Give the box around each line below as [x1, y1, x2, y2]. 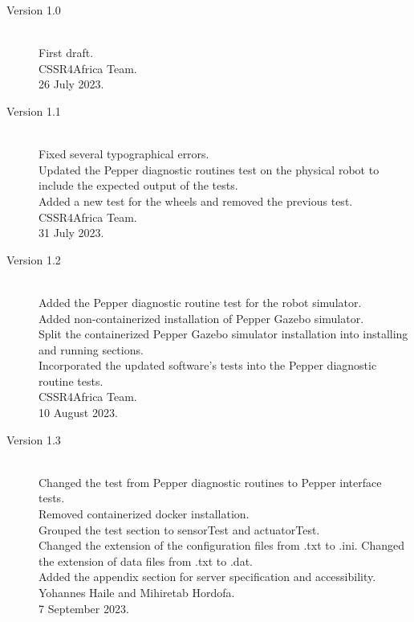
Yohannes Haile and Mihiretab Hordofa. [39, 584, 235, 600]
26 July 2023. [39, 76, 104, 92]
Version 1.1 [6, 102, 61, 119]
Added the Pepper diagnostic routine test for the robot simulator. [39, 293, 362, 310]
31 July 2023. [39, 224, 104, 241]
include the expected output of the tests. [39, 177, 238, 194]
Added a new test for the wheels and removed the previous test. [39, 192, 353, 209]
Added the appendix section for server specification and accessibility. [39, 568, 376, 585]
